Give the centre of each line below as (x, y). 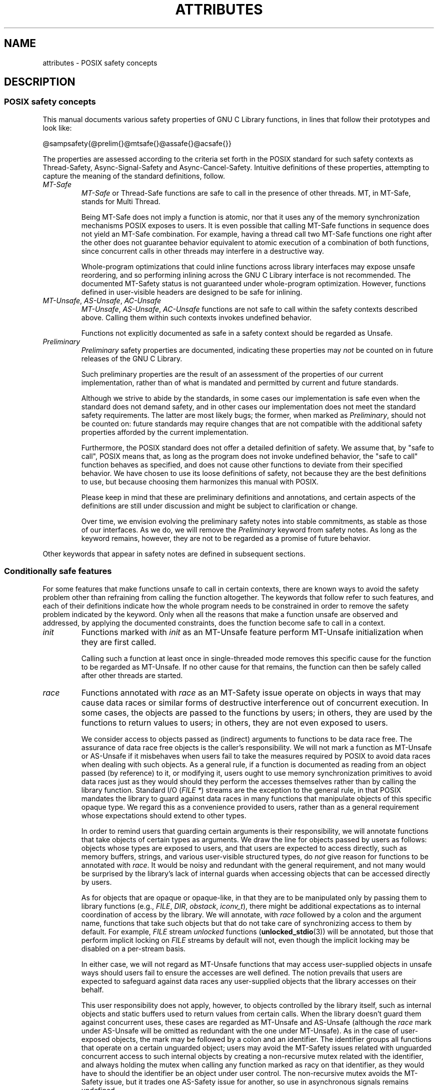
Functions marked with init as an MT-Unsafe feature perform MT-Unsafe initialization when (252, 632)
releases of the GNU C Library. (132, 358)
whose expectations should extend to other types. (164, 815)
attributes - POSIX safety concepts (100, 63)
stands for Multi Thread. (121, 201)
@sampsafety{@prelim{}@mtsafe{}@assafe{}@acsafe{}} (137, 143)
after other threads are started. (132, 675)
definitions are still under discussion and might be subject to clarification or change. (219, 505)
